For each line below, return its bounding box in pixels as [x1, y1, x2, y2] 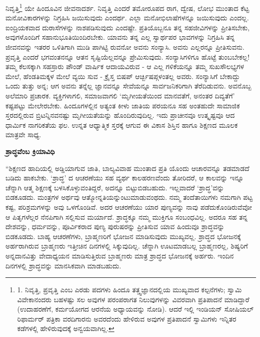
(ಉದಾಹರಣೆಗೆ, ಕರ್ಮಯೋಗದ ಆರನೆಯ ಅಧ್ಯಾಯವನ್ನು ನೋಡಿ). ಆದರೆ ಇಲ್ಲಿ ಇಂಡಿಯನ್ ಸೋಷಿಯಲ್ [17, 304, 254, 314]
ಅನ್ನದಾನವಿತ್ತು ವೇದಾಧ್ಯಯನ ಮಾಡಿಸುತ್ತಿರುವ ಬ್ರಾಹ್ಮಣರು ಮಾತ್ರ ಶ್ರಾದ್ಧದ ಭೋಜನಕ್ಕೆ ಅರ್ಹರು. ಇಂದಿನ [5, 250, 234, 260]
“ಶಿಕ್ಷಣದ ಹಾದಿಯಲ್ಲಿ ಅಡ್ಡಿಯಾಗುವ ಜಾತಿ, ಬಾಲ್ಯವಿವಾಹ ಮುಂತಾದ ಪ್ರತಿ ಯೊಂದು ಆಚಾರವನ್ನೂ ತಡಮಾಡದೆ [5, 163, 250, 173]
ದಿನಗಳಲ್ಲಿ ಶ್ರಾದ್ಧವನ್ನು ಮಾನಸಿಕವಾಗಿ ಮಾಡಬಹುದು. [5, 260, 121, 270]
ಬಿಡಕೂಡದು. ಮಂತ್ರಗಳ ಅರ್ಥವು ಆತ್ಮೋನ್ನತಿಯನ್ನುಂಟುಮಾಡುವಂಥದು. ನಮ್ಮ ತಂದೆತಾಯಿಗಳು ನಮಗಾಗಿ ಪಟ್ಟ [5, 192, 253, 202]
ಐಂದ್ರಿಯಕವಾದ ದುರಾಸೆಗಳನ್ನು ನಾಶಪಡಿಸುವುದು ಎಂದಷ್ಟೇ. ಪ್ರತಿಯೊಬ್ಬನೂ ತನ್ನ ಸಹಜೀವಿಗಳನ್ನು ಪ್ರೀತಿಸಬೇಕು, [5, 22, 250, 32]
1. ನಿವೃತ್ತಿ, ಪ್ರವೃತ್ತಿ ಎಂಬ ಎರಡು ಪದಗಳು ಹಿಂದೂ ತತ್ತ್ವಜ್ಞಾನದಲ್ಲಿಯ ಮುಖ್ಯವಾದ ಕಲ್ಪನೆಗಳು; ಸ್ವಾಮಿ [17, 284, 242, 295]
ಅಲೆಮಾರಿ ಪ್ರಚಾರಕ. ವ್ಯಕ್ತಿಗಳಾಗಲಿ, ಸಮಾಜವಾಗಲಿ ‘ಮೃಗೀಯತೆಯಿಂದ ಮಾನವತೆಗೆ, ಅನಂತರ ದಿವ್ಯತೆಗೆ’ [5, 90, 235, 100]
